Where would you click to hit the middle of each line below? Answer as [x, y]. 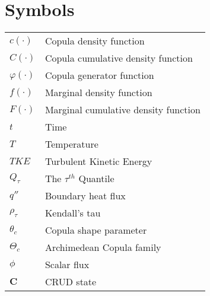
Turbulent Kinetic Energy [98, 161]
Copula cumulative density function [119, 58]
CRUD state [71, 282]
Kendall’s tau [73, 213]
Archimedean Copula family [103, 247]
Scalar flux [67, 265]
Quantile [96, 179]
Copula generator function [99, 75]
